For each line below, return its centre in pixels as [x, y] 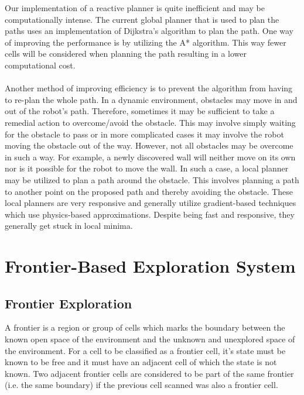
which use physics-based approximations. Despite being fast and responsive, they [150, 214]
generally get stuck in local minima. [69, 226]
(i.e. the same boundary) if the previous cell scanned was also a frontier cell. [141, 385]
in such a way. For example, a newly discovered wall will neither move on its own [150, 157]
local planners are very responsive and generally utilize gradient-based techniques [151, 203]
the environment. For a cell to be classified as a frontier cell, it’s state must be [145, 350]
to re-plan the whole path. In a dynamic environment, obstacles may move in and [151, 99]
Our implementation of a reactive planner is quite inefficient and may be [135, 8]
